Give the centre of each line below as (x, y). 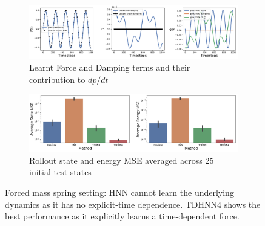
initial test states (60, 172)
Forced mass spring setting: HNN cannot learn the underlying (119, 192)
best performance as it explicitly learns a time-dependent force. (122, 216)
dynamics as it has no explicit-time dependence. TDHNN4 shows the (133, 204)
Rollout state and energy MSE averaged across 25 (122, 160)
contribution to (57, 79)
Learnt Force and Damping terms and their (110, 67)
